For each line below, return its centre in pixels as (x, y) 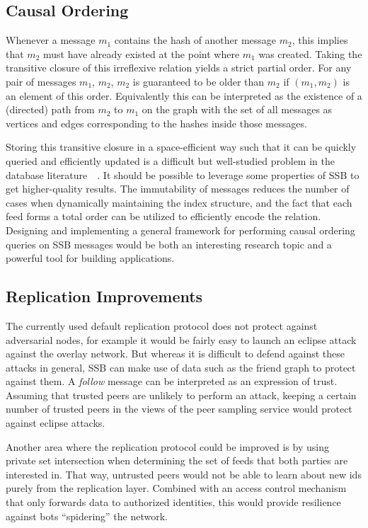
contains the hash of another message (195, 40)
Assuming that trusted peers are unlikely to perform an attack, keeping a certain (181, 395)
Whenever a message (51, 40)
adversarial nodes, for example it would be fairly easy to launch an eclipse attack (181, 339)
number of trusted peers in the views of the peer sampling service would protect (179, 409)
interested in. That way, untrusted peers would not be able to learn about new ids (184, 474)
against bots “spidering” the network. (87, 516)
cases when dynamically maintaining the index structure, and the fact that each (179, 202)
